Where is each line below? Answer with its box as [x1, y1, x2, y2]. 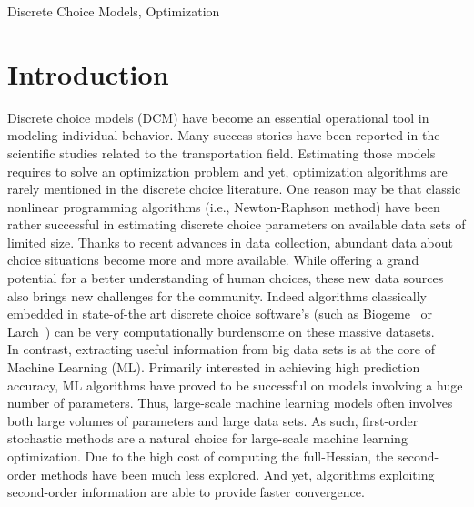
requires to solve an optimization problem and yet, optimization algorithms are [7, 161, 448, 180]
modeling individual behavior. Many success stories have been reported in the [7, 126, 440, 145]
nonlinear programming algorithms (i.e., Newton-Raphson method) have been [7, 197, 440, 216]
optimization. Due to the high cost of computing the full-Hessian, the [7, 447, 394, 465]
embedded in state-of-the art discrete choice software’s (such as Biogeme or [7, 304, 433, 323]
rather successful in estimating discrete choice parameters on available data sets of [7, 215, 466, 234]
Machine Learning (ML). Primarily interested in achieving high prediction [7, 358, 420, 377]
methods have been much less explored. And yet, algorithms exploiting [40, 464, 435, 483]
